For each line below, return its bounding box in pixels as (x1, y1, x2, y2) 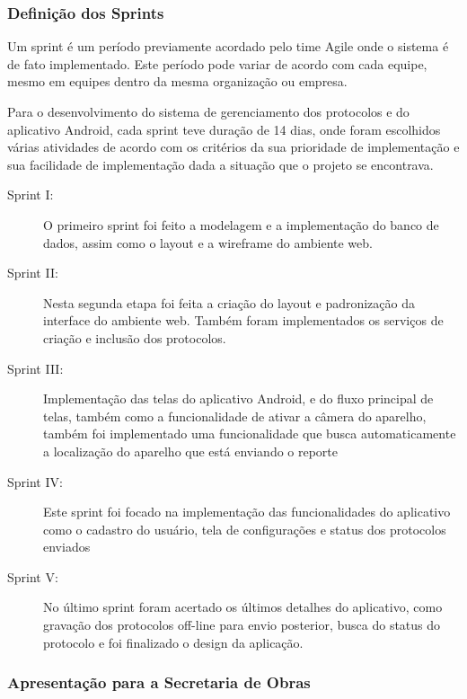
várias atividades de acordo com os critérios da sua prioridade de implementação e (7, 137, 460, 156)
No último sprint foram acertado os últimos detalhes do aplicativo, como (43, 597, 443, 616)
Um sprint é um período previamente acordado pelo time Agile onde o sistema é (7, 37, 449, 56)
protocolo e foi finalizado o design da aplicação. (43, 633, 304, 651)
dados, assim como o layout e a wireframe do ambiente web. (43, 233, 373, 252)
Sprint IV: (7, 472, 63, 491)
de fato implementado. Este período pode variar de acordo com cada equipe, (7, 54, 427, 73)
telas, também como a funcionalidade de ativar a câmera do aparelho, (43, 406, 427, 425)
